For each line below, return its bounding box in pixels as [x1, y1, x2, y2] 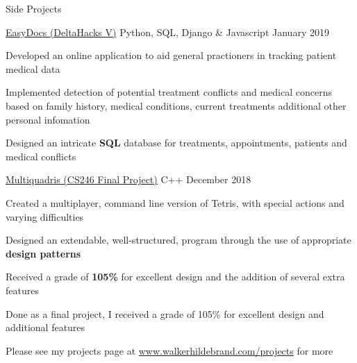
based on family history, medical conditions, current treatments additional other [6, 98, 347, 112]
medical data [6, 61, 60, 76]
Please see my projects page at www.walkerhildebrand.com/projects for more [6, 343, 333, 357]
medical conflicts [6, 149, 76, 163]
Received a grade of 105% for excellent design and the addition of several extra [6, 269, 345, 284]
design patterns [6, 246, 81, 260]
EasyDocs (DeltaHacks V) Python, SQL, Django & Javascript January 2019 [6, 24, 329, 39]
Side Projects [6, 1, 62, 15]
